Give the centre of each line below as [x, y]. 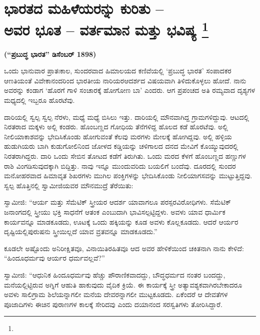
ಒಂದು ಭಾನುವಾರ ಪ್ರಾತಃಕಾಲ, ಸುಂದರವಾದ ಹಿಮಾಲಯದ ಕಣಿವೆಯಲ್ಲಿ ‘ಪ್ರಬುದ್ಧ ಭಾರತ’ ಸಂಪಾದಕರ [118, 71]
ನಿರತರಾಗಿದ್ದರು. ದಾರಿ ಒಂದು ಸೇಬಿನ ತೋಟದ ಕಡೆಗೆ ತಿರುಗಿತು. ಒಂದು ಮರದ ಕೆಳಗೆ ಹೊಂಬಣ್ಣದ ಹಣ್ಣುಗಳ [125, 156]
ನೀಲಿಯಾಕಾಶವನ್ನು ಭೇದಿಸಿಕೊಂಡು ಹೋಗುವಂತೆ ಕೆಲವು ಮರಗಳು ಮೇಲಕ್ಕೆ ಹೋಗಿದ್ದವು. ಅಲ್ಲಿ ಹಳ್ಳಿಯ [118, 136]
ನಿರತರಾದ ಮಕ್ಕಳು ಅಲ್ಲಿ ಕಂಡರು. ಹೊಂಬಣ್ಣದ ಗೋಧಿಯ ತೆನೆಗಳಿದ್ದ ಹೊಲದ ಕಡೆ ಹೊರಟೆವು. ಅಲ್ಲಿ [116, 127]
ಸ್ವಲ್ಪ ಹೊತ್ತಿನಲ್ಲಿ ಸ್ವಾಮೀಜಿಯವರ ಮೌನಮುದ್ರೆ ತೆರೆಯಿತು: [69, 185]
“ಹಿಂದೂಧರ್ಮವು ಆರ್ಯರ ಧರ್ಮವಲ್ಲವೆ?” [54, 258]
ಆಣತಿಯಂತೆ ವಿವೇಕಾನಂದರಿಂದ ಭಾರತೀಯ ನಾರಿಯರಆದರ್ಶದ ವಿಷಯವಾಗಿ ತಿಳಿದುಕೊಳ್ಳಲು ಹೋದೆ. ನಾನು [125, 80]
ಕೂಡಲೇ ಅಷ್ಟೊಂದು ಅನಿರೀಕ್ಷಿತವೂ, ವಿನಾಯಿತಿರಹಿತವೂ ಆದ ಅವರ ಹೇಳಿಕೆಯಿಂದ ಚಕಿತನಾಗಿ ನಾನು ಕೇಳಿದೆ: [124, 248]
